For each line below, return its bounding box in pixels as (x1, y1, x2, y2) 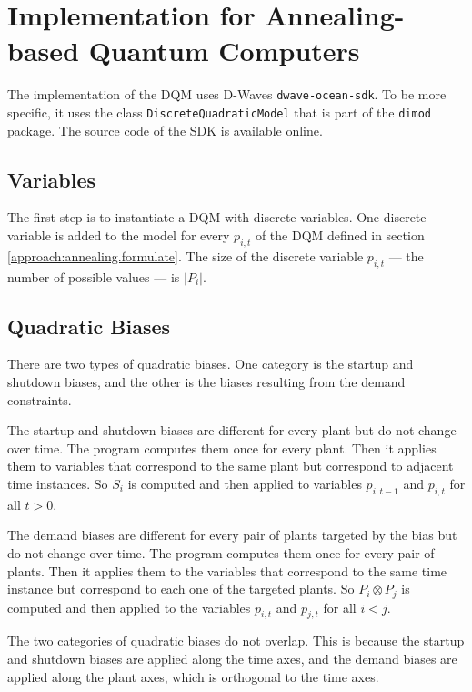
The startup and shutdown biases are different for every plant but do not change (7, 421, 457, 440)
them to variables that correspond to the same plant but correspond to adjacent (7, 456, 454, 475)
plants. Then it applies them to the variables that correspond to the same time (7, 561, 447, 580)
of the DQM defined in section (255, 226, 425, 245)
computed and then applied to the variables (7, 597, 251, 616)
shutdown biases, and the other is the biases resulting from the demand (7, 372, 406, 391)
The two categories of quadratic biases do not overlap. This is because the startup (7, 631, 465, 650)
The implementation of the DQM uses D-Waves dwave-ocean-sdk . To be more (7, 85, 447, 104)
